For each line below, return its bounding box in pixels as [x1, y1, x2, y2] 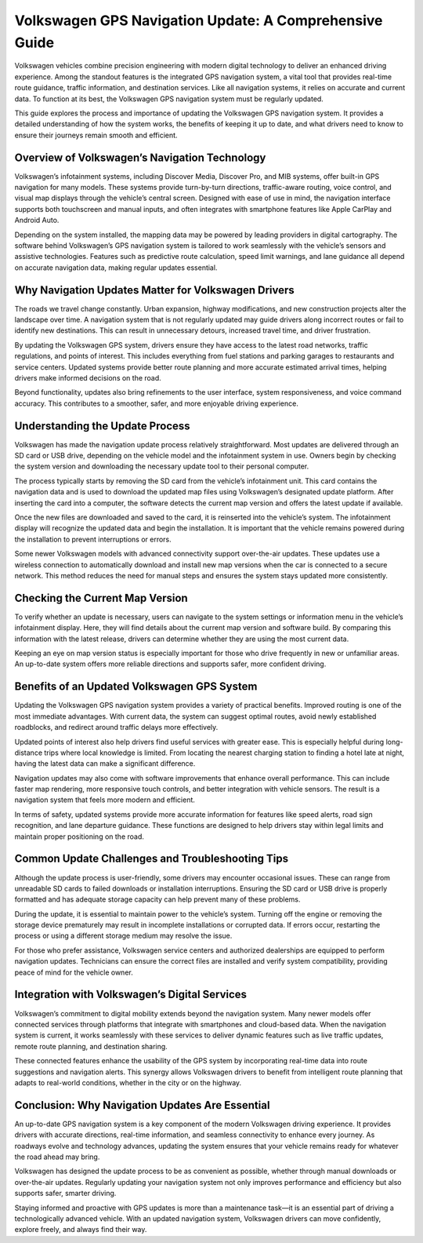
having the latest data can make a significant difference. [14, 759, 196, 768]
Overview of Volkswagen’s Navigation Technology [14, 151, 266, 164]
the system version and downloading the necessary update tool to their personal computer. [14, 461, 309, 471]
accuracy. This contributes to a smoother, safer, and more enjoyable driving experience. [14, 399, 299, 408]
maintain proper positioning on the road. [14, 832, 145, 841]
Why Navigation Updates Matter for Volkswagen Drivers [14, 283, 295, 297]
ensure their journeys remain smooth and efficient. [14, 130, 178, 140]
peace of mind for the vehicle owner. [14, 968, 133, 977]
